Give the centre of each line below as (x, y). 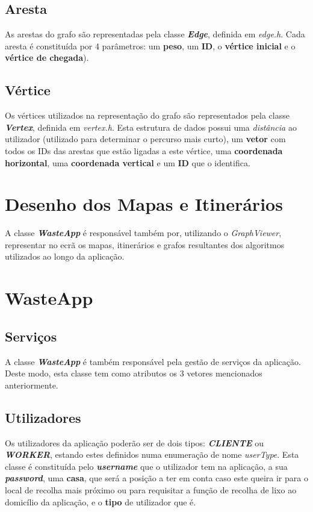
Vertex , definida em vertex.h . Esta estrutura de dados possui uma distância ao (151, 127)
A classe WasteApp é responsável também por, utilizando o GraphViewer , (143, 233)
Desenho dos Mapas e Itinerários (144, 204)
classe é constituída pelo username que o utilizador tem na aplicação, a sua (146, 466)
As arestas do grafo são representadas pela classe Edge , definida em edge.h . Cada (155, 34)
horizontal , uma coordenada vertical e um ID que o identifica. (128, 162)
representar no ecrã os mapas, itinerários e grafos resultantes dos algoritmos (145, 244)
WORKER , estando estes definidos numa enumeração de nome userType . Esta (152, 454)
